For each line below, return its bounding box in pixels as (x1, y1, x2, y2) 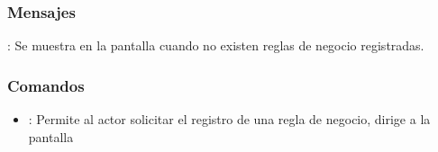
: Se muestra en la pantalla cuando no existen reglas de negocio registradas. (7, 36, 424, 55)
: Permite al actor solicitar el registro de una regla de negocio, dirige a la (28, 110, 431, 129)
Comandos (7, 74, 85, 96)
